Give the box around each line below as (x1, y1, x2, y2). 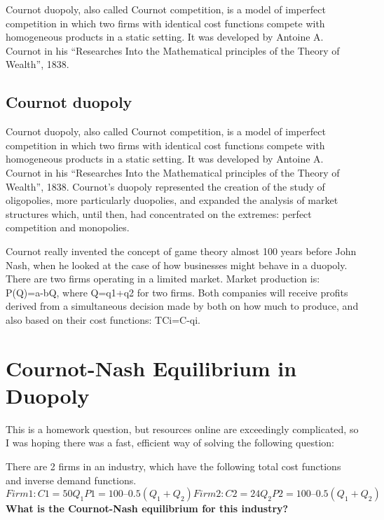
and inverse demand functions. (6, 472, 137, 487)
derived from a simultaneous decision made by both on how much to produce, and (6, 299, 359, 313)
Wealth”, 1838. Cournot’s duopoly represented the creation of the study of (6, 179, 325, 193)
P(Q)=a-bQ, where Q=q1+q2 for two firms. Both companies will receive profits (6, 285, 348, 299)
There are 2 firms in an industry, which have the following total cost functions (6, 458, 341, 473)
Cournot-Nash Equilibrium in (6, 353, 297, 382)
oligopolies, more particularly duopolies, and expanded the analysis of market (6, 193, 338, 207)
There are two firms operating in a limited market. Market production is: (6, 271, 320, 286)
